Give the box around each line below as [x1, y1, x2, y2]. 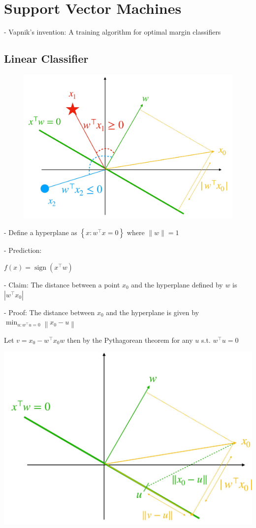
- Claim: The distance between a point [4, 280, 120, 290]
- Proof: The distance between [4, 307, 95, 317]
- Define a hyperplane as [4, 227, 77, 238]
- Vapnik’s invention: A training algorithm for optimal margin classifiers [4, 27, 221, 37]
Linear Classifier [4, 51, 89, 66]
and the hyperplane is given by [106, 307, 199, 317]
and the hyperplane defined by [131, 280, 223, 290]
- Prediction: [4, 245, 42, 255]
